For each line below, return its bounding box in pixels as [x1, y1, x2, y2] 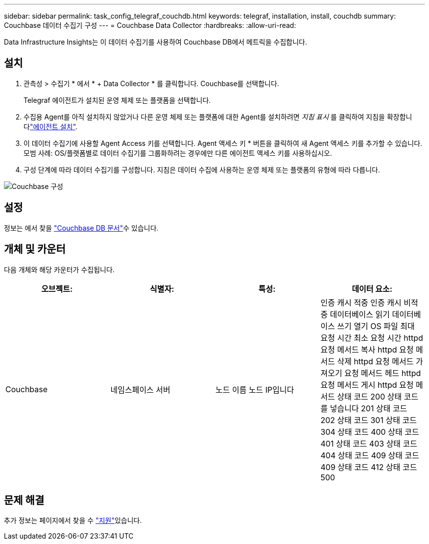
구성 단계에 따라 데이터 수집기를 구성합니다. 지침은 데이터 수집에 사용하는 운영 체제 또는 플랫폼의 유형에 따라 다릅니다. [24, 165, 380, 174]
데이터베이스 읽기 [330, 309, 390, 319]
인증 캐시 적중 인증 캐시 [320, 297, 402, 307]
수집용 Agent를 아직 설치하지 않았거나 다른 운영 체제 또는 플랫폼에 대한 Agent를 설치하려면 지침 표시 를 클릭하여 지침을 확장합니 [24, 112, 412, 121]
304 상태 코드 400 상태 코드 [320, 426, 419, 437]
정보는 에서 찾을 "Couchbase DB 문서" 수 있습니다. [4, 223, 159, 232]
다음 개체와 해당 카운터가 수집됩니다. [4, 265, 115, 274]
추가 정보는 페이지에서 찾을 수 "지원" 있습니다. [4, 516, 142, 525]
